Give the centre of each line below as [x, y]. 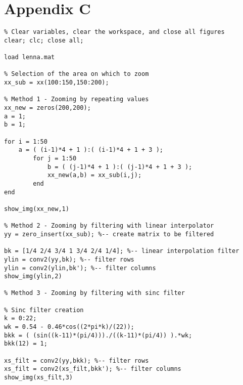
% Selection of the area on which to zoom [77, 74]
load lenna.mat [30, 57]
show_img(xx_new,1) [37, 209]
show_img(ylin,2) [33, 276]
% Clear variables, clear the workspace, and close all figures [114, 32]
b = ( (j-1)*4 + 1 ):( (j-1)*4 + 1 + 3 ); [120, 167]
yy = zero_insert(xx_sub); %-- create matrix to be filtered [109, 234]
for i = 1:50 [26, 141]
